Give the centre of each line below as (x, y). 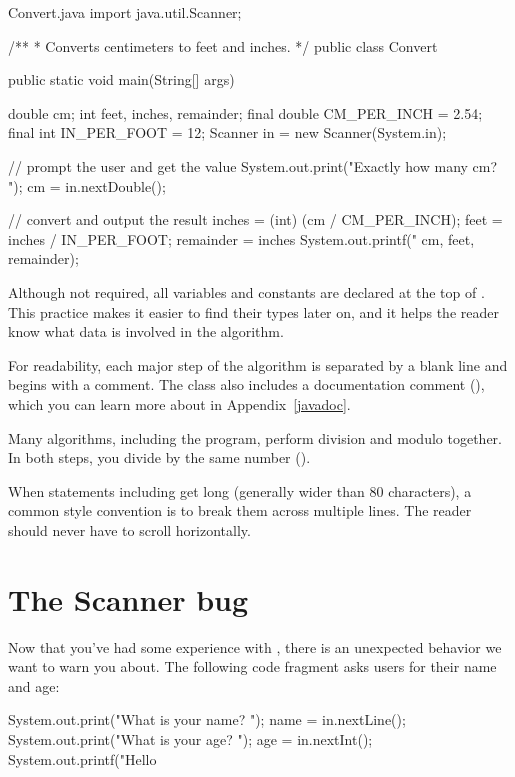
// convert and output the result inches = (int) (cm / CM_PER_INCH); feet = (255, 219)
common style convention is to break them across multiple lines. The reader (240, 510)
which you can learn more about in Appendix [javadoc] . (179, 403)
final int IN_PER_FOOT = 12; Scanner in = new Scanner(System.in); (227, 132)
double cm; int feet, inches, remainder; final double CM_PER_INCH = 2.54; (245, 112)
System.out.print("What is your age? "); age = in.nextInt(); (190, 738)
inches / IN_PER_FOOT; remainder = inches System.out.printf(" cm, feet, (241, 238)
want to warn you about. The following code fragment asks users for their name (252, 666)
